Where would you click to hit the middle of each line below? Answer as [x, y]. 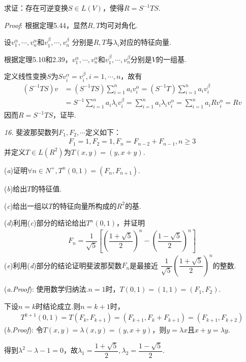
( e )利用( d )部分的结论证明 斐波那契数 [63, 265]
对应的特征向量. [145, 42]
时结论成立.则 [58, 306]
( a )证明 [16, 170]
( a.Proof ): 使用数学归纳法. [46, 289]
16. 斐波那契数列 [32, 132]
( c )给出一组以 [26, 205]
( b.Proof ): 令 [24, 330]
